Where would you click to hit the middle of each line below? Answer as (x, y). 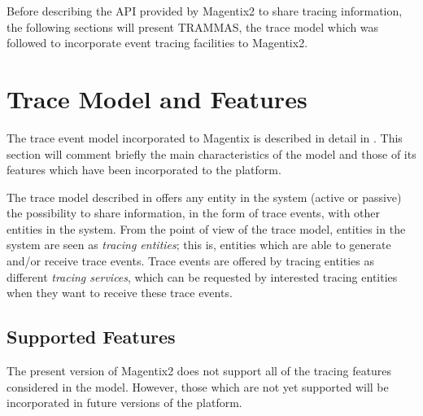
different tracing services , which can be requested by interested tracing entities (202, 276)
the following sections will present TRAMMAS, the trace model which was (193, 26)
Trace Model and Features (157, 98)
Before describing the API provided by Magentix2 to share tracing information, (205, 11)
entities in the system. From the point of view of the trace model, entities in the (206, 228)
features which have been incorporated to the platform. (144, 170)
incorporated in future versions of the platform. (124, 403)
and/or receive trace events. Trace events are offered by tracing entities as (190, 261)
